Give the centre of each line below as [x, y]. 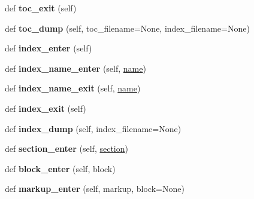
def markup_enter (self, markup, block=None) [95, 189]
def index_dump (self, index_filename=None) [93, 128]
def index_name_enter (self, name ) [75, 68]
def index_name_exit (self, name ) [73, 88]
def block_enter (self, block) [60, 168]
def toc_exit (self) [41, 8]
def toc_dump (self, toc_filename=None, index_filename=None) [127, 28]
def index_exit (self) [46, 108]
